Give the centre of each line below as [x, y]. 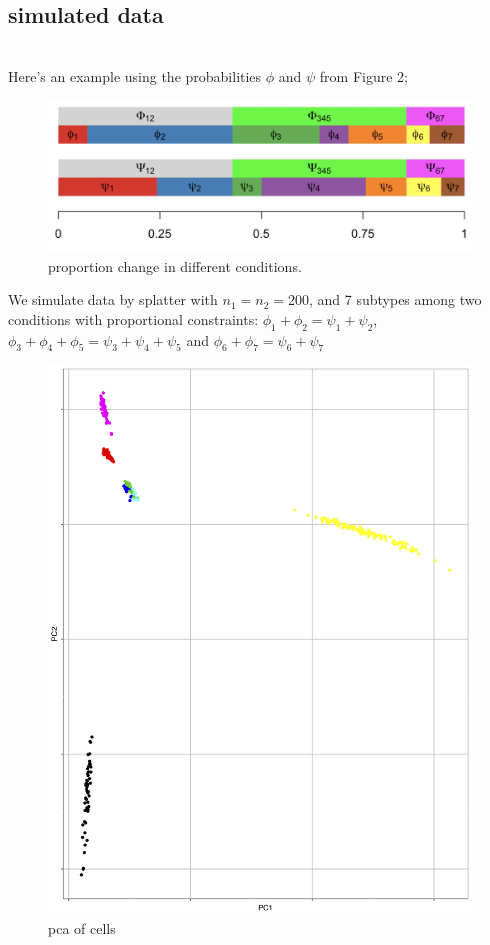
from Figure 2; [363, 75]
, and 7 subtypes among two [395, 299]
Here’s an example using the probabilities [135, 75]
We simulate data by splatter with [113, 299]
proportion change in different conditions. [175, 265]
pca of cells [82, 927]
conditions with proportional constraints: [133, 318]
